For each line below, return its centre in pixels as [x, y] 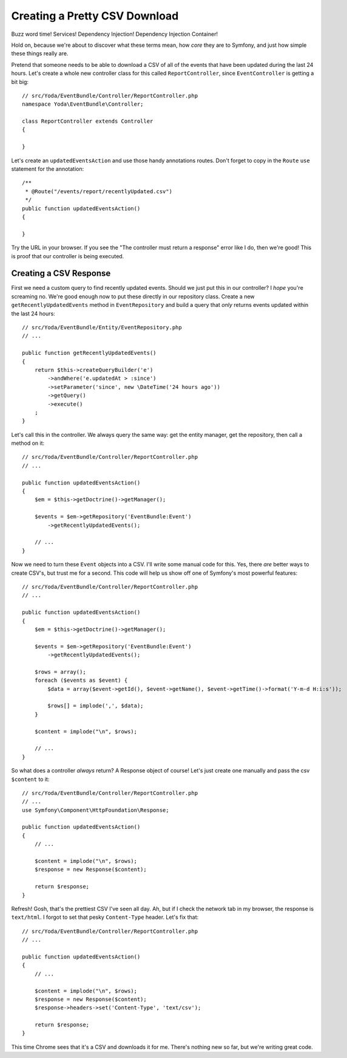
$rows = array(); [60, 672]
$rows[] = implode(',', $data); [96, 706]
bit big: [20, 81]
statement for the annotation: [48, 169]
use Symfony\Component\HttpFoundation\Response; [96, 810]
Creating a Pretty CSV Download [95, 16]
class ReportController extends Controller [88, 121]
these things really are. [40, 53]
